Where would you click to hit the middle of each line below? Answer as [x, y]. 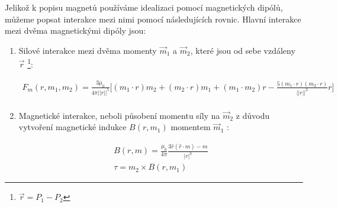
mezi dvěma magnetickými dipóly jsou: [75, 30]
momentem [191, 127]
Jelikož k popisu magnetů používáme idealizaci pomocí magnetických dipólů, [144, 7]
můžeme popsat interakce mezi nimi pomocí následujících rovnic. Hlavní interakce [153, 19]
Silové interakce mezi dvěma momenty [88, 50]
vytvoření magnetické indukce [73, 127]
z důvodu [253, 115]
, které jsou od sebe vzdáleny [243, 50]
